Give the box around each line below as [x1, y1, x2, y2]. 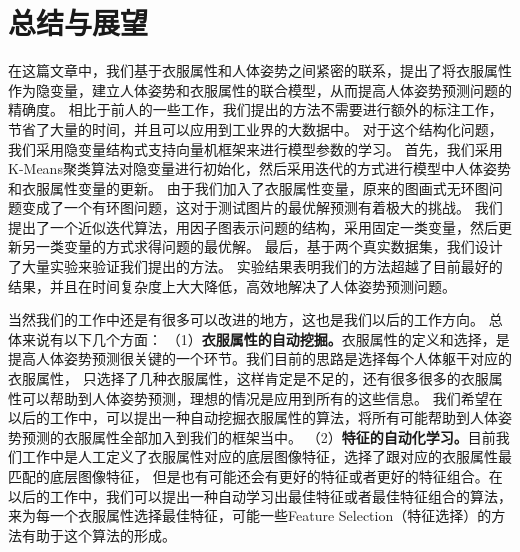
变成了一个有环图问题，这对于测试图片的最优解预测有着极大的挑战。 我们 [21, 197, 503, 218]
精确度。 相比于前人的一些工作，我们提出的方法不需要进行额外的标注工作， [8, 99, 503, 120]
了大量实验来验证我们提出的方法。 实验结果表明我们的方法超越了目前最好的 [8, 256, 503, 277]
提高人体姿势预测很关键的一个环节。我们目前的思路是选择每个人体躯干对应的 [8, 348, 512, 369]
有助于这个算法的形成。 [21, 524, 176, 545]
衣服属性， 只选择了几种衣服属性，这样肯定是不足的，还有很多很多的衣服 [8, 368, 489, 389]
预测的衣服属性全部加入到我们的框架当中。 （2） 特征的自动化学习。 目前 [21, 426, 496, 447]
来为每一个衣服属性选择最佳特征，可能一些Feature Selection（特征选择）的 [8, 505, 492, 526]
